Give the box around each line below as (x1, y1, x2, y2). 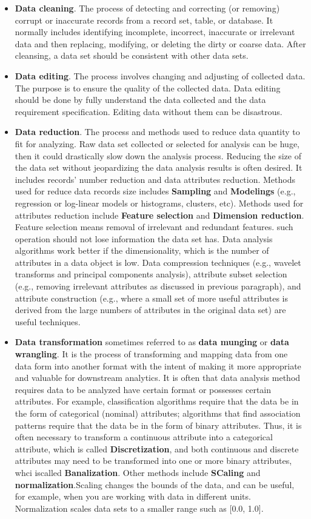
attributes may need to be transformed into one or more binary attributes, (15, 454, 292, 467)
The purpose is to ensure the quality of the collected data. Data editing (15, 81, 281, 94)
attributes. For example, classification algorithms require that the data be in (15, 395, 299, 408)
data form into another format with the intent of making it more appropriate (15, 359, 301, 372)
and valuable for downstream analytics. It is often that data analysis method (15, 371, 301, 384)
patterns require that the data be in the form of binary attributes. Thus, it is (15, 418, 302, 431)
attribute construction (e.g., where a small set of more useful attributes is (15, 291, 288, 304)
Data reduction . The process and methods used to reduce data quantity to (15, 125, 300, 138)
